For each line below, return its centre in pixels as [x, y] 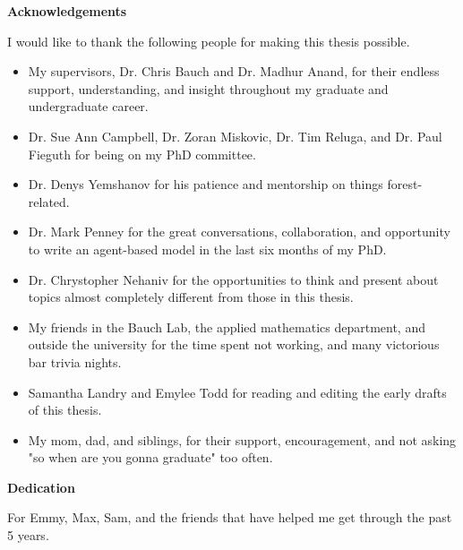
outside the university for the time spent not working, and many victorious [234, 344]
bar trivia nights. [75, 361]
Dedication [41, 487]
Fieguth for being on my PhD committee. [142, 154]
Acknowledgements [67, 11]
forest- [405, 184]
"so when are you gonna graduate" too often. [150, 457]
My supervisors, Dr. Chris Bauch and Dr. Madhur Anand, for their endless [234, 71]
